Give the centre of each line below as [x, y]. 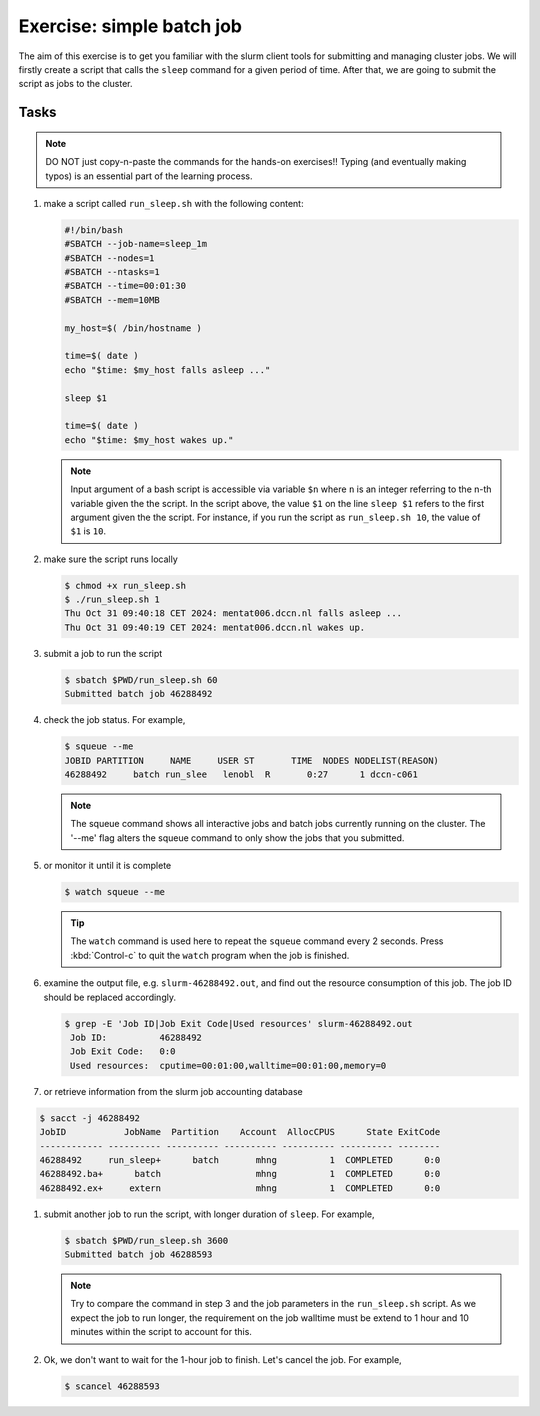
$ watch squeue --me [114, 892]
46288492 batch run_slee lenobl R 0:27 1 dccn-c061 [241, 774]
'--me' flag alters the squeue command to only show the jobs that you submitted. [237, 837]
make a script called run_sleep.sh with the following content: [173, 203]
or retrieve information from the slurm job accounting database [173, 1091]
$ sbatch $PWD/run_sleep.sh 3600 [146, 1240]
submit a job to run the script [103, 653]
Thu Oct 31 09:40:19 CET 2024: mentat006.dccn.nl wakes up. [215, 627]
